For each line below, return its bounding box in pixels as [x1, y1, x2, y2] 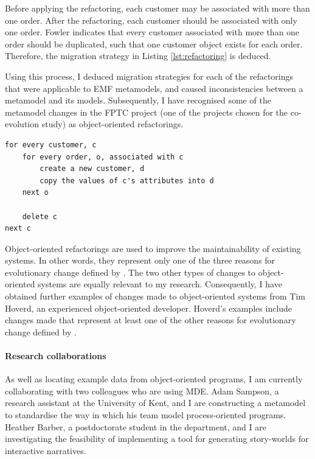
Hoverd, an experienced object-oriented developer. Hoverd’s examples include [5, 301, 292, 314]
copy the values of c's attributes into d [40, 176, 214, 185]
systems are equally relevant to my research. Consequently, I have [38, 278, 282, 290]
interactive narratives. [5, 444, 86, 457]
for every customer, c [5, 140, 97, 149]
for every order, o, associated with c [22, 152, 184, 161]
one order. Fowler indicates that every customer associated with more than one [5, 26, 300, 38]
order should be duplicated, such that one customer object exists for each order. [5, 37, 303, 50]
